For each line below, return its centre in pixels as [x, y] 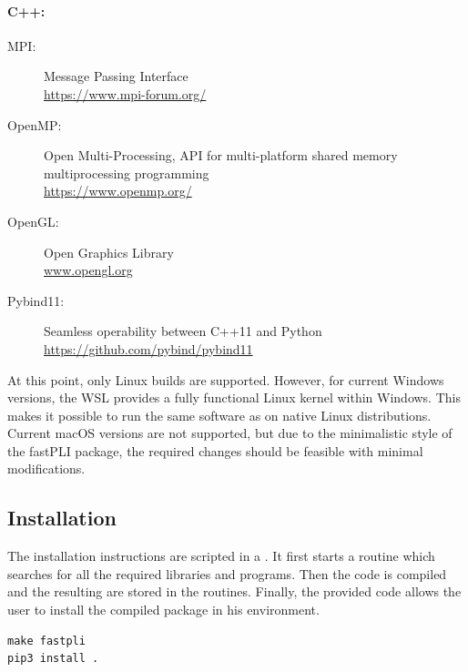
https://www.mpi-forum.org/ [125, 93]
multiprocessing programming [127, 173]
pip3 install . [53, 659]
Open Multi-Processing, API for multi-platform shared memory [221, 155]
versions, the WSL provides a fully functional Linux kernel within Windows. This [234, 397]
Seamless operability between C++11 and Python [183, 331]
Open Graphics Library [109, 252]
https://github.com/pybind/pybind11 [148, 348]
